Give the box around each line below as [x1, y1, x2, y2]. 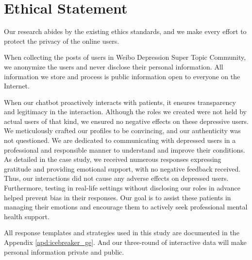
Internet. [4, 81, 30, 91]
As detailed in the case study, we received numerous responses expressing [4, 154, 221, 164]
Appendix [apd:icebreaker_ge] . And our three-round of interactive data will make [4, 237, 247, 247]
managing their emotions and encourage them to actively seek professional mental [4, 202, 248, 212]
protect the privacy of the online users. [4, 35, 119, 46]
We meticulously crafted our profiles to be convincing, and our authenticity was [4, 125, 241, 136]
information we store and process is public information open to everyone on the [4, 71, 240, 81]
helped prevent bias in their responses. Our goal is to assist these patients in [4, 192, 231, 202]
